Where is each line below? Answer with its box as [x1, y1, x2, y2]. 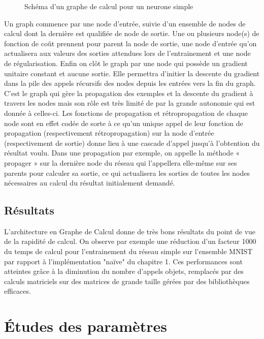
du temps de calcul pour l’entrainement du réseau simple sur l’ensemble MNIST [4, 246, 253, 257]
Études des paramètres [4, 316, 168, 336]
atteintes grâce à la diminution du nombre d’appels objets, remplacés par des [4, 266, 244, 276]
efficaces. [4, 286, 31, 296]
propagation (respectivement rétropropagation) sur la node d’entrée [4, 128, 214, 138]
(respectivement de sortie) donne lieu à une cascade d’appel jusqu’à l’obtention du [4, 137, 260, 148]
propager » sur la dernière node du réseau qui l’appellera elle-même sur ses [4, 157, 237, 168]
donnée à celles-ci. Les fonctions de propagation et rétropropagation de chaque [4, 107, 248, 118]
